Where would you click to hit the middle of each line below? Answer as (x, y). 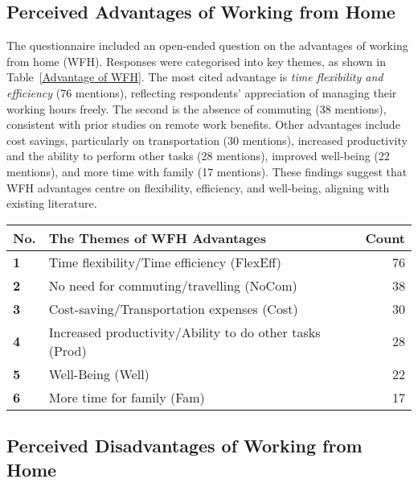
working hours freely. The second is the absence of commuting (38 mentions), (197, 108)
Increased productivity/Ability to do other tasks (184, 332)
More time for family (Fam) (127, 397)
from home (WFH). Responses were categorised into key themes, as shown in (196, 61)
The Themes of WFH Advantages (157, 237)
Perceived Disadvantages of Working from (184, 446)
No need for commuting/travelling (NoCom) (173, 285)
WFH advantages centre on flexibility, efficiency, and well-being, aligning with (198, 187)
